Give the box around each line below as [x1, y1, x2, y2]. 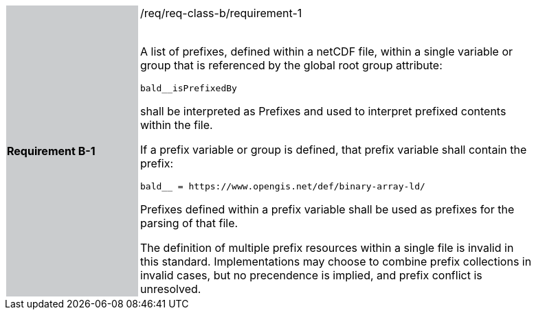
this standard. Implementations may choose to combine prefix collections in [140, 255, 532, 268]
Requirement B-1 [7, 144, 96, 158]
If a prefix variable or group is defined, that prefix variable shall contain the [140, 143, 527, 156]
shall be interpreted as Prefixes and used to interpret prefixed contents [140, 104, 506, 118]
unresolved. [140, 282, 201, 296]
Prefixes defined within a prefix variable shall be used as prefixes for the [140, 202, 515, 216]
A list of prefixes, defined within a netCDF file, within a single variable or [140, 45, 513, 58]
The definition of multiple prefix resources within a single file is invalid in [140, 241, 514, 255]
